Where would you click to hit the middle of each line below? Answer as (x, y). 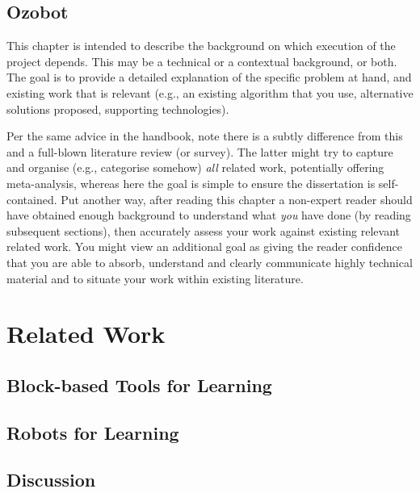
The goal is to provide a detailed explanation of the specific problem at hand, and (209, 77)
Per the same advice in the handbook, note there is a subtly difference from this (205, 136)
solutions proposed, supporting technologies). (118, 109)
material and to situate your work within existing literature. (155, 278)
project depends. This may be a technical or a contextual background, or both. (202, 61)
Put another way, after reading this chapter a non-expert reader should (237, 199)
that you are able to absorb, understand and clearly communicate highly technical (210, 262)
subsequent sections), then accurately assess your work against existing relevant (203, 230)
